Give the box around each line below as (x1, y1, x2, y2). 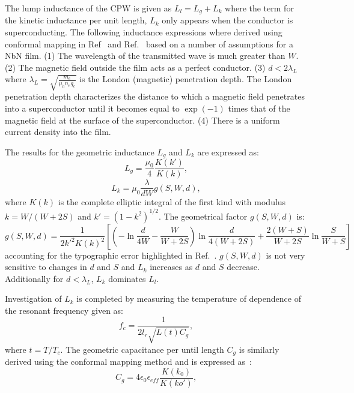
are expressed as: (197, 145, 260, 158)
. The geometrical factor (158, 209, 248, 222)
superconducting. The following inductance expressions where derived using (5, 26, 282, 38)
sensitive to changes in (5, 260, 87, 273)
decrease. (227, 260, 260, 273)
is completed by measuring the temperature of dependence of (76, 292, 301, 305)
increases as (150, 260, 193, 273)
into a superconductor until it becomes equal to (5, 102, 180, 115)
